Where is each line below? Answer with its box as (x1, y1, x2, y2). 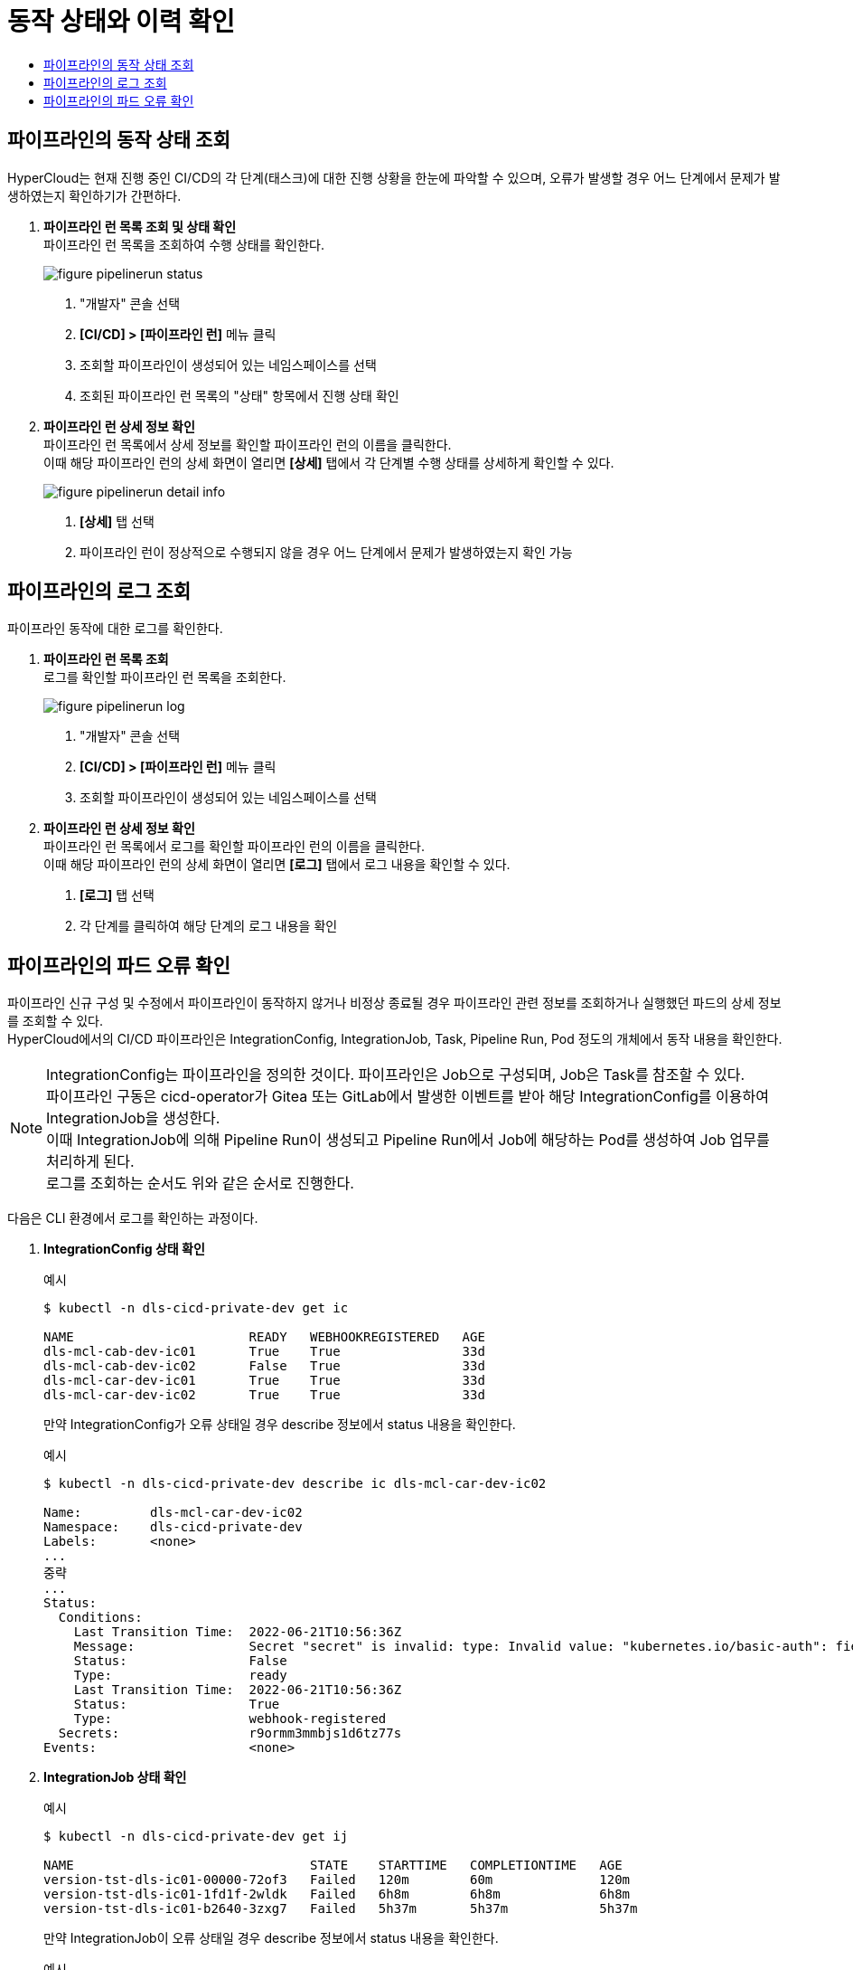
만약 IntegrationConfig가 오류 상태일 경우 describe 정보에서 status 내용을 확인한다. (43, 1416, 516, 1433)
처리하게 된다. (46, 1152, 135, 1171)
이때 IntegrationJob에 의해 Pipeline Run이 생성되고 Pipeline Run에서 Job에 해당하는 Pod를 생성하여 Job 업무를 (46, 1131, 770, 1150)
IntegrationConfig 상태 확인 (43, 1241, 205, 1257)
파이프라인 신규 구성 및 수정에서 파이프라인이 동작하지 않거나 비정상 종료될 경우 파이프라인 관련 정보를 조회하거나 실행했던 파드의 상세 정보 (7, 995, 782, 1011)
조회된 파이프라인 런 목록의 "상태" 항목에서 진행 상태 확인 (80, 387, 399, 403)
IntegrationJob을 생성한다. (46, 1109, 220, 1128)
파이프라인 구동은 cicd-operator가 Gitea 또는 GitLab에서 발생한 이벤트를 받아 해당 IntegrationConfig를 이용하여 (46, 1087, 769, 1106)
